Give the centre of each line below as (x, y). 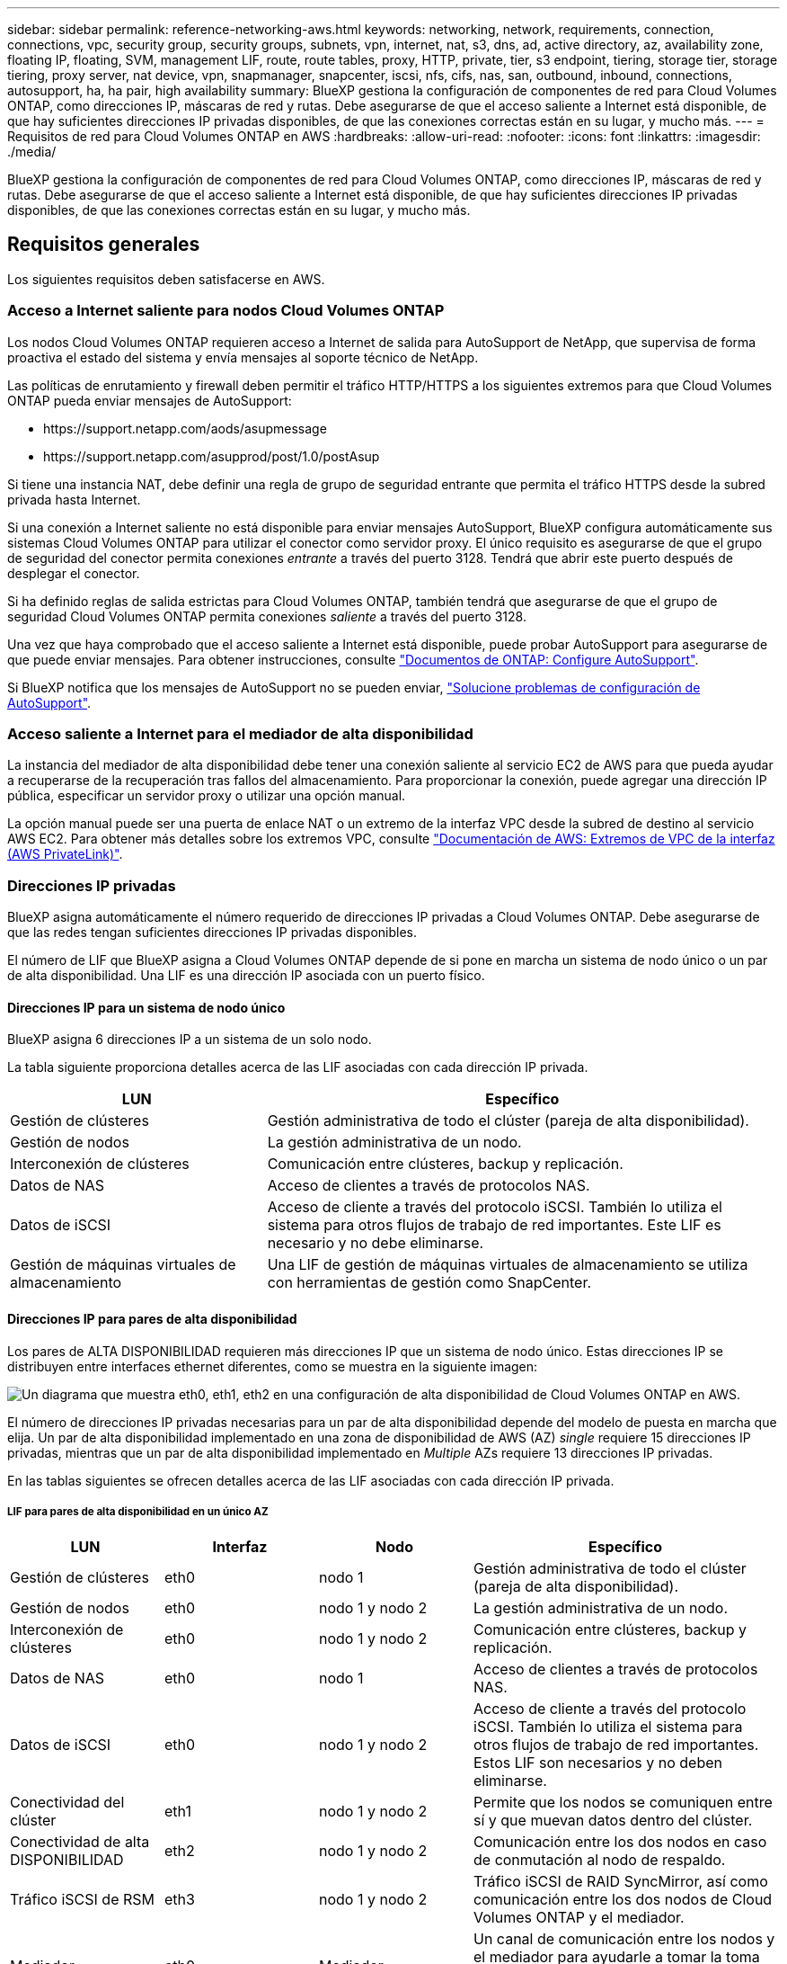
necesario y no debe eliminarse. (376, 1243)
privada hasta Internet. (74, 499)
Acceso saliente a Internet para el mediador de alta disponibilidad (240, 733)
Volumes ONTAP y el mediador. (579, 1918)
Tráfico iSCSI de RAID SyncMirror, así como (621, 1882)
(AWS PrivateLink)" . (65, 854)
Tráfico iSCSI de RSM (82, 1900)
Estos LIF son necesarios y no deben (598, 1763)
